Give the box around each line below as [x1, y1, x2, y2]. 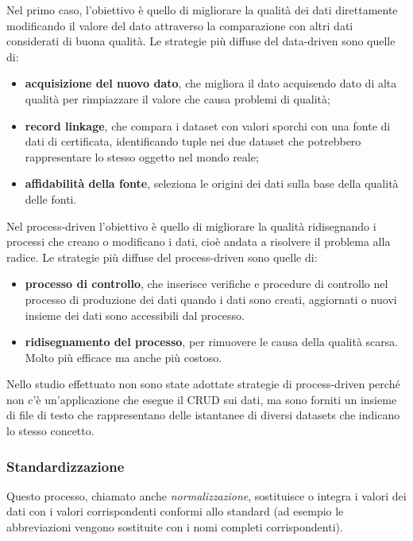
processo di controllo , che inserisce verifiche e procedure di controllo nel [25, 275, 388, 292]
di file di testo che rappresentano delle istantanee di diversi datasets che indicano [6, 407, 400, 423]
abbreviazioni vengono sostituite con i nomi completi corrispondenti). [6, 519, 343, 535]
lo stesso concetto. [6, 422, 95, 439]
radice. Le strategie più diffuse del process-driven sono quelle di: [6, 248, 318, 265]
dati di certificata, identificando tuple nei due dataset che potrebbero [25, 133, 361, 150]
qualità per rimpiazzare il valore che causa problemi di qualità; [25, 90, 330, 107]
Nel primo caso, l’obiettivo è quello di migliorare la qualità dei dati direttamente [6, 2, 398, 18]
